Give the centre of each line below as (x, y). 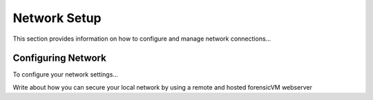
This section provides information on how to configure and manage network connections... (142, 39)
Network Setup (57, 18)
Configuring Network (59, 58)
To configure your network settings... (66, 74)
